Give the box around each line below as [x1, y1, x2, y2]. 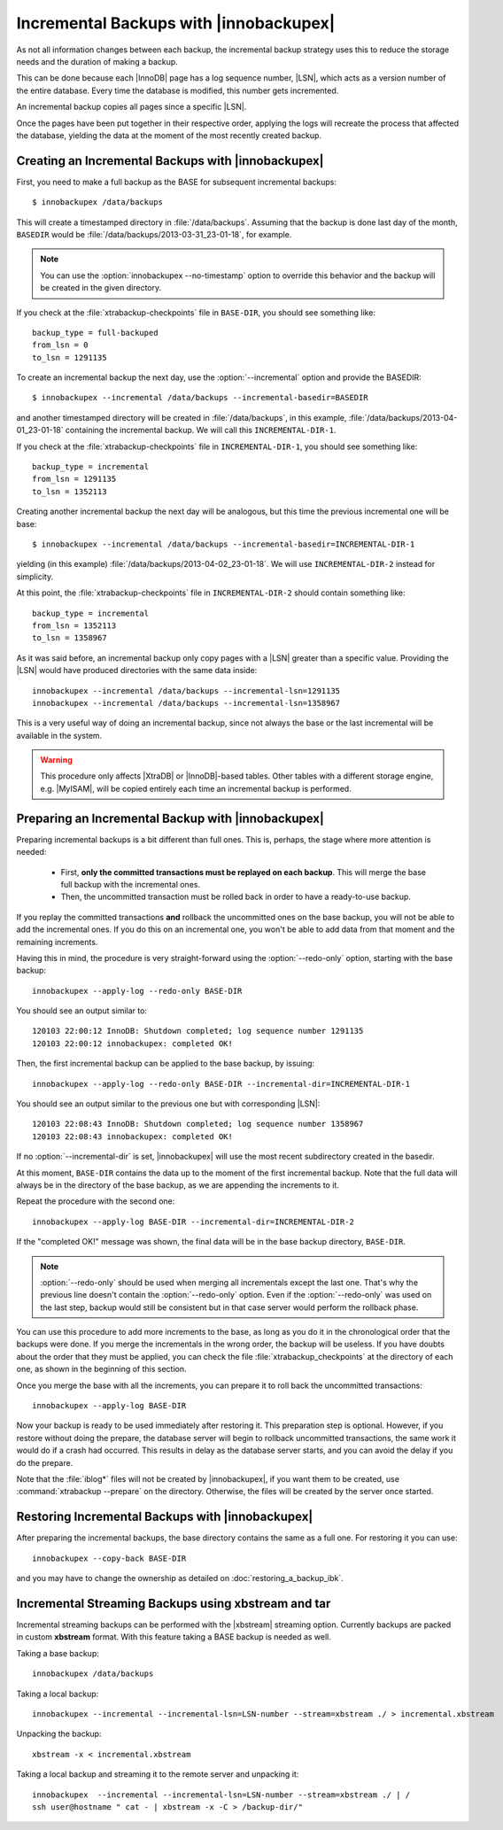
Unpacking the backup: [16, 1728, 102, 1740]
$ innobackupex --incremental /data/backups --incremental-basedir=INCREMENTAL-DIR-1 [32, 539, 415, 549]
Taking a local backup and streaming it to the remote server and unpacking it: [16, 1769, 299, 1780]
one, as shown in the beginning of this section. [16, 1364, 187, 1375]
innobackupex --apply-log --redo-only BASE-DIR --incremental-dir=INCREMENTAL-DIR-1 [32, 1079, 411, 1089]
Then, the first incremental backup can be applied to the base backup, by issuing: [16, 1058, 314, 1069]
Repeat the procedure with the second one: [16, 1196, 175, 1206]
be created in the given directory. [40, 283, 162, 293]
